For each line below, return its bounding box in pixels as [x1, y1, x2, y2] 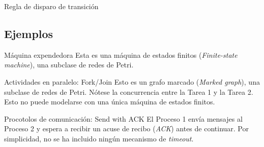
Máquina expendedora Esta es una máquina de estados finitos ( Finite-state [4, 49, 238, 60]
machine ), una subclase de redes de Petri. [4, 59, 134, 70]
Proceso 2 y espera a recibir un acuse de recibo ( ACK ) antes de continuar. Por [4, 123, 249, 134]
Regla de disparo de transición [4, 1, 99, 11]
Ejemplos [4, 25, 53, 41]
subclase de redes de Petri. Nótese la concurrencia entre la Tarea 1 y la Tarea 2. [4, 86, 253, 97]
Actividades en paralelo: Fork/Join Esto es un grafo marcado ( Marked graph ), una [4, 76, 260, 87]
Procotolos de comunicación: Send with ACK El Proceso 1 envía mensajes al [4, 113, 243, 124]
